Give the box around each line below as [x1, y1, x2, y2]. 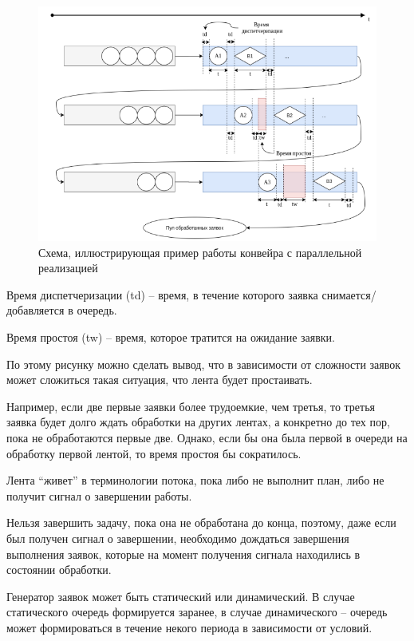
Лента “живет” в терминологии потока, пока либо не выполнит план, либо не [6, 472, 384, 489]
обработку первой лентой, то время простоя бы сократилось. [6, 445, 302, 461]
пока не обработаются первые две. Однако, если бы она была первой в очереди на [6, 429, 408, 446]
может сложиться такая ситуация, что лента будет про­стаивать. [6, 371, 313, 388]
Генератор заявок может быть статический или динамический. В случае [6, 588, 355, 604]
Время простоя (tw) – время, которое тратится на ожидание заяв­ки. [6, 329, 335, 346]
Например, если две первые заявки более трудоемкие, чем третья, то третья [6, 398, 376, 414]
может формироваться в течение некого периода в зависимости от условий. [6, 619, 373, 635]
